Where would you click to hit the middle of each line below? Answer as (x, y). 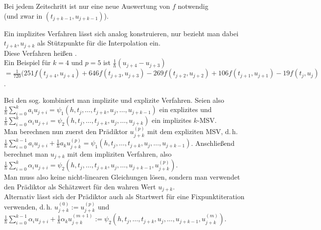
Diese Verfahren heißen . (40, 53)
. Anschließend (213, 143)
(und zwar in (23, 15)
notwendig (193, 6)
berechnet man (26, 153)
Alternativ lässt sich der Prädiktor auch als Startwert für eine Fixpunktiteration (124, 196)
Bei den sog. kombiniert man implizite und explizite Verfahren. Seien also (114, 100)
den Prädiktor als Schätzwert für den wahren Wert (80, 186)
